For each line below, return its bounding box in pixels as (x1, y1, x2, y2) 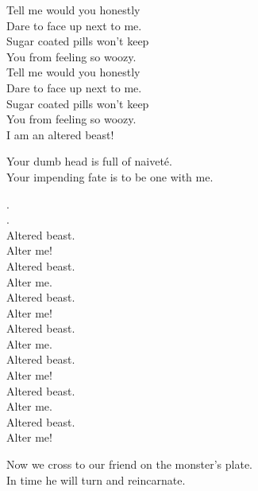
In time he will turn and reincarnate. (6, 471, 186, 488)
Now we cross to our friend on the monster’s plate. (6, 456, 252, 473)
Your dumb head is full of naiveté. (6, 153, 172, 170)
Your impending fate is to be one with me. (6, 168, 214, 185)
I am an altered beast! (6, 126, 114, 142)
